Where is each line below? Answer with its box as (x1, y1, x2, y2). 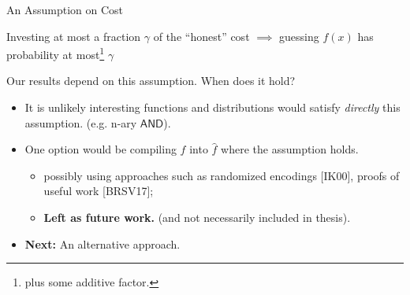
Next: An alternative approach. (24, 235, 181, 252)
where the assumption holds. (221, 141, 359, 157)
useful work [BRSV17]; (43, 183, 154, 199)
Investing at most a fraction (6, 28, 141, 44)
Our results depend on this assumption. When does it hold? (6, 72, 296, 89)
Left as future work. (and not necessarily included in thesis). (43, 209, 351, 225)
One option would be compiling (24, 141, 177, 157)
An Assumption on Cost (6, 2, 124, 17)
